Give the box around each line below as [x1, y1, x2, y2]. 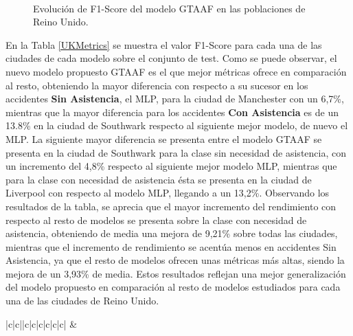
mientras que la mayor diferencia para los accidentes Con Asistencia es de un [5, 104, 339, 119]
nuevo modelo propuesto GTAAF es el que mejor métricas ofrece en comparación [5, 64, 347, 78]
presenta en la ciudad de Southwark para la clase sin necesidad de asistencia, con [5, 145, 346, 159]
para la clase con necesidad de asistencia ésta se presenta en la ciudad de [5, 172, 312, 186]
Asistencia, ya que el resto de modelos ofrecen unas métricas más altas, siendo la [5, 253, 345, 267]
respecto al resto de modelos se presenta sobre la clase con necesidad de [5, 212, 307, 227]
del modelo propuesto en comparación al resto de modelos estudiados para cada [5, 280, 341, 294]
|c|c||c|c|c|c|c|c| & [5, 316, 78, 331]
